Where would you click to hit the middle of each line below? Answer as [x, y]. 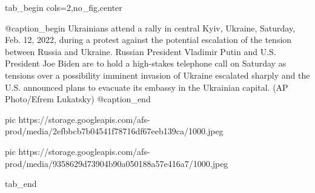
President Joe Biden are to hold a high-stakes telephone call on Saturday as [146, 63]
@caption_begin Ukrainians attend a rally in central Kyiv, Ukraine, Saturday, [150, 28]
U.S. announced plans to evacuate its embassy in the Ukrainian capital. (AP [147, 87]
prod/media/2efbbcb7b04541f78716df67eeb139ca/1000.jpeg [114, 131]
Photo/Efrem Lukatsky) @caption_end [78, 99]
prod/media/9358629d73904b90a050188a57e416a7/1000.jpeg [117, 163]
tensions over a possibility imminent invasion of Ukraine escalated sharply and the [157, 75]
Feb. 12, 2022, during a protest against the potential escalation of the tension [148, 40]
